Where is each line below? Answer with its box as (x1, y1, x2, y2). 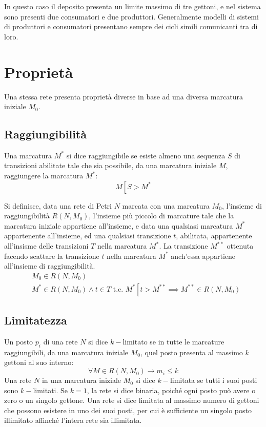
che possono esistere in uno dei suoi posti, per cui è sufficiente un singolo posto (4, 404, 252, 415)
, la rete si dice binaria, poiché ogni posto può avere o (87, 384, 256, 395)
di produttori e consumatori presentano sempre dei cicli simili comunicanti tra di (4, 21, 258, 32)
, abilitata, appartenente (176, 230, 252, 241)
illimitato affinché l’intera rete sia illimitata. (4, 415, 142, 425)
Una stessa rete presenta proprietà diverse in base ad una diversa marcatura (4, 91, 243, 101)
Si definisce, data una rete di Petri (4, 200, 112, 211)
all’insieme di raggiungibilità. (4, 260, 95, 271)
